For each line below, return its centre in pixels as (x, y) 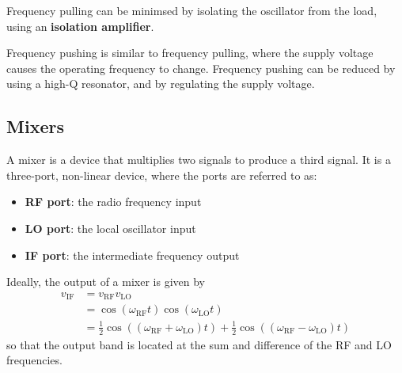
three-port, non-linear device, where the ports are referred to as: (162, 175)
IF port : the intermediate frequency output (132, 255)
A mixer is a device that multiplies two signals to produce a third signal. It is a (199, 160)
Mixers (35, 126)
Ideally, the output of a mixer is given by (106, 282)
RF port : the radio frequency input (113, 202)
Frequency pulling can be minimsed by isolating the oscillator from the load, (192, 10)
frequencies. (34, 360)
